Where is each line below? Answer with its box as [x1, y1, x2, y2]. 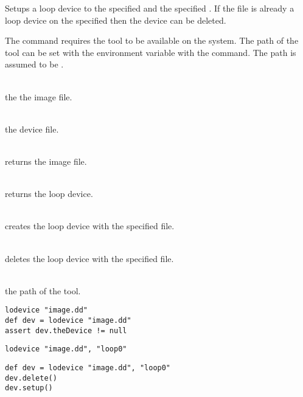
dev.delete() [5, 373, 57, 382]
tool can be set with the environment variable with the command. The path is [5, 46, 296, 58]
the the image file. [5, 90, 72, 103]
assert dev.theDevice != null [5, 326, 127, 335]
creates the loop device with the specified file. [5, 219, 175, 232]
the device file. [5, 122, 59, 135]
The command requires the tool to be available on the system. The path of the [5, 34, 299, 47]
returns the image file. [5, 154, 87, 167]
